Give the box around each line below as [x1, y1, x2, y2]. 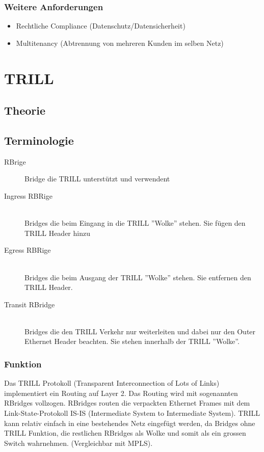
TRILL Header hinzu [24, 227, 90, 238]
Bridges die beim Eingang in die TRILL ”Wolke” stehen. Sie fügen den [24, 218, 246, 228]
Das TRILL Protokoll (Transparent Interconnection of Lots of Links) [4, 378, 220, 388]
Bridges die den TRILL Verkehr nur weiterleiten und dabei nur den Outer [24, 326, 256, 336]
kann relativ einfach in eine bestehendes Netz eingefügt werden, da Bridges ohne [4, 417, 255, 428]
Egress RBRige [4, 245, 51, 255]
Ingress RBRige [4, 190, 52, 201]
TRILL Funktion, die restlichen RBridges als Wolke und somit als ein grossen [4, 428, 246, 438]
